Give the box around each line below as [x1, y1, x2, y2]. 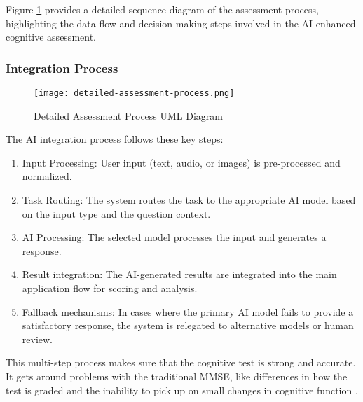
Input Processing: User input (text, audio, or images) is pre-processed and [22, 155, 341, 169]
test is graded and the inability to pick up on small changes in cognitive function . [6, 382, 358, 397]
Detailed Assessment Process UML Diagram [34, 108, 223, 123]
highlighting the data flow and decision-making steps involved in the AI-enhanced [6, 15, 356, 30]
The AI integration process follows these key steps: [6, 132, 224, 146]
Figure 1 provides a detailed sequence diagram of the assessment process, [6, 2, 319, 16]
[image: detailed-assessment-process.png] [34, 88, 235, 98]
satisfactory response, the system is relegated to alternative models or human [22, 318, 354, 333]
